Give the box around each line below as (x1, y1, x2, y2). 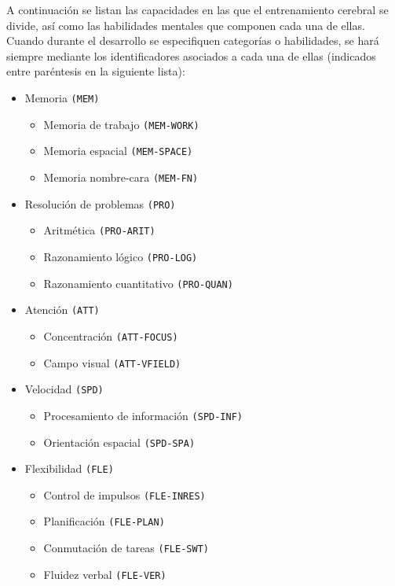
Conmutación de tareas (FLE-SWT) (43, 540, 209, 556)
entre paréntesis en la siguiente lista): (6, 63, 185, 79)
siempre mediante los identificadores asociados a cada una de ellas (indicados (6, 47, 376, 64)
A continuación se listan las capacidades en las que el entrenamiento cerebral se (6, 2, 389, 17)
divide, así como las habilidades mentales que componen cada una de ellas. (6, 17, 365, 33)
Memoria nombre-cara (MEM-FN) (43, 168, 199, 185)
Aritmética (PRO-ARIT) (43, 222, 155, 238)
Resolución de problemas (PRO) (24, 195, 176, 212)
